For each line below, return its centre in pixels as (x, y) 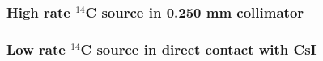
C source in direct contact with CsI (198, 49)
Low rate (36, 49)
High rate (38, 12)
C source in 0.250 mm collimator (195, 12)
